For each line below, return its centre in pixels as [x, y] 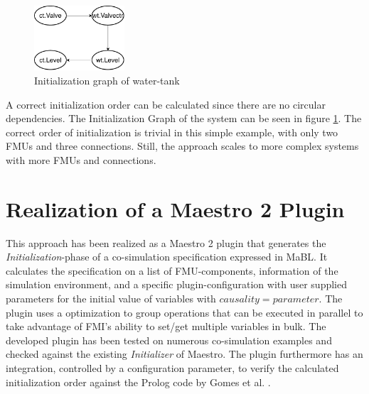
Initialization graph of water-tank [107, 80]
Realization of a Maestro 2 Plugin [175, 208]
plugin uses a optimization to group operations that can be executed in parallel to [184, 312]
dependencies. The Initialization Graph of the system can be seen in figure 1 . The [184, 118]
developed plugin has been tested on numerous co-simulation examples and [169, 340]
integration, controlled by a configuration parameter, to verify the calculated [172, 368]
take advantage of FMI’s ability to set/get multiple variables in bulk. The [166, 326]
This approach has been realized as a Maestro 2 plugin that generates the [166, 242]
